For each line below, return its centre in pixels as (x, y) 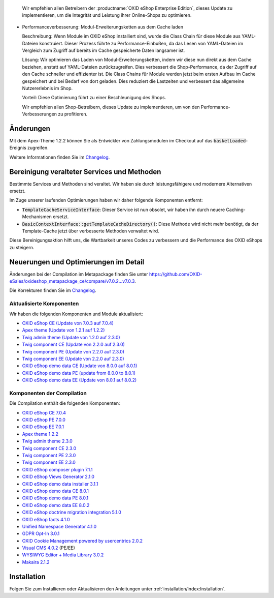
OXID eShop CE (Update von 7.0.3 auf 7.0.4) (68, 323)
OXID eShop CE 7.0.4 (44, 412)
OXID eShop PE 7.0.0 (44, 420)
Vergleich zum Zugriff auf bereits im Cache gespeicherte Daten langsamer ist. (104, 50)
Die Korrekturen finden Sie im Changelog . (53, 290)
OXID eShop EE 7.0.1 (43, 427)
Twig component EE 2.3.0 (49, 462)
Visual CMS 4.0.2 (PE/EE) (49, 548)
